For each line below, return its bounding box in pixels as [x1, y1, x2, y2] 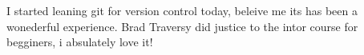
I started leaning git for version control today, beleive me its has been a [6, 2, 358, 18]
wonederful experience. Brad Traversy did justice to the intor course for [6, 18, 358, 34]
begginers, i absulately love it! [6, 33, 153, 50]
